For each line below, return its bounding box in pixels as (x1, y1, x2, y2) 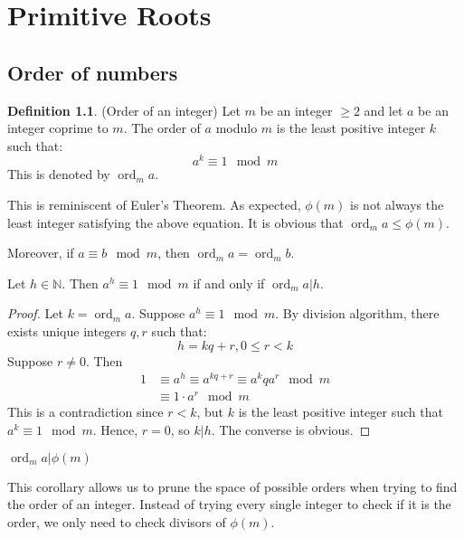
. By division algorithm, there (275, 304, 440, 323)
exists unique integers (7, 322, 127, 340)
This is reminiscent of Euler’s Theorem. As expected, (7, 195, 301, 214)
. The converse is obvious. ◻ (211, 420, 371, 439)
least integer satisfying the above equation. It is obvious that (7, 212, 344, 231)
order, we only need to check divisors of (7, 512, 226, 531)
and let (364, 100, 403, 119)
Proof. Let (7, 304, 63, 323)
